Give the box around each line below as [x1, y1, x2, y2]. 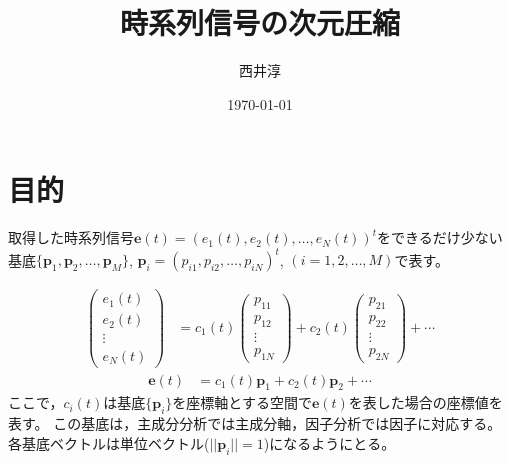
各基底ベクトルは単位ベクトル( [8, 432, 210, 453]
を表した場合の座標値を [348, 392, 503, 413]
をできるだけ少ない [377, 227, 503, 248]
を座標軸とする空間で [172, 392, 312, 413]
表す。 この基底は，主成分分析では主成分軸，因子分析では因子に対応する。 [8, 413, 502, 434]
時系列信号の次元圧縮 [119, 2, 400, 43]
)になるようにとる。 [263, 432, 396, 453]
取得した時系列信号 [8, 227, 134, 248]
